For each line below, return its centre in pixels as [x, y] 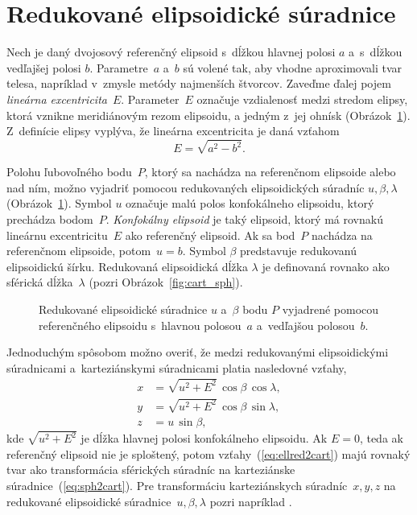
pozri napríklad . [251, 501]
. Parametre [119, 67]
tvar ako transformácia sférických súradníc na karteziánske [151, 470]
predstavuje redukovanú [298, 251]
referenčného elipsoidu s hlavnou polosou [140, 325]
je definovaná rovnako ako [326, 266]
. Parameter [150, 99]
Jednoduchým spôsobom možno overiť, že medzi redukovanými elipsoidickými [198, 352]
